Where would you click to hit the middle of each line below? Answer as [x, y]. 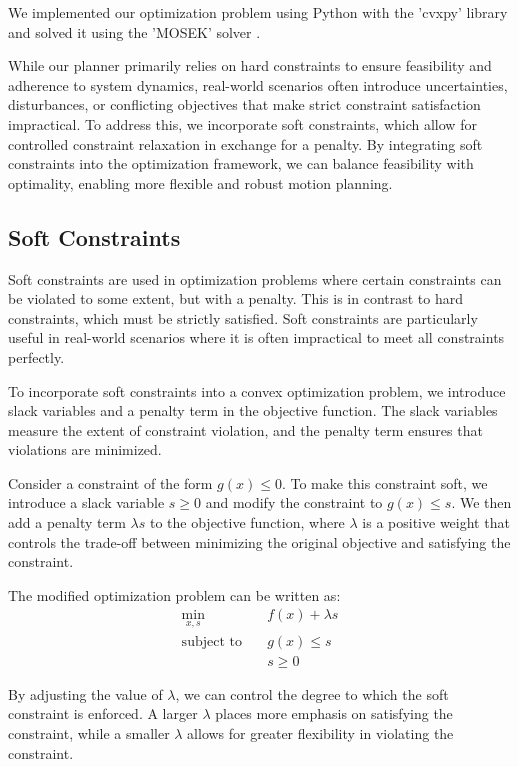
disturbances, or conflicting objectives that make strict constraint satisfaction [244, 104]
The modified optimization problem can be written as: [174, 594]
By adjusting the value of [85, 693]
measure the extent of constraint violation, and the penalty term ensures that [245, 429]
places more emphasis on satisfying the [334, 713]
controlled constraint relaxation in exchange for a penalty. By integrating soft [245, 143]
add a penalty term [67, 522]
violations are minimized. [85, 449]
